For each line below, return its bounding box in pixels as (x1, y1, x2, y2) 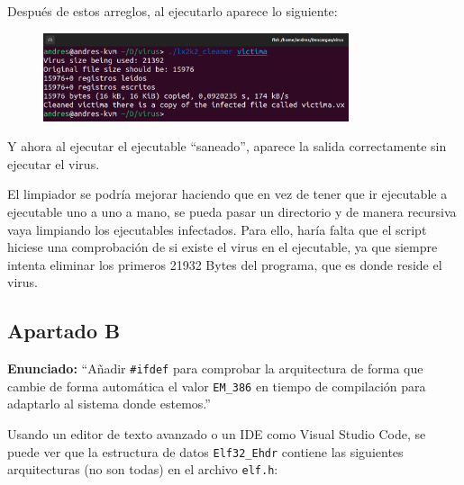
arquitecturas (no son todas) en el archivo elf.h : (7, 460, 278, 479)
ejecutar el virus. (7, 154, 100, 173)
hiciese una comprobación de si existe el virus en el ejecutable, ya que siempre (7, 238, 438, 256)
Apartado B (7, 317, 121, 345)
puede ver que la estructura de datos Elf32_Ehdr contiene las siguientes (7, 442, 404, 461)
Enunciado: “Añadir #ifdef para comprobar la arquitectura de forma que (7, 359, 423, 378)
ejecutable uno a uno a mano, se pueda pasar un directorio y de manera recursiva (7, 202, 457, 220)
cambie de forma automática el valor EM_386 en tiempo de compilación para (7, 376, 426, 395)
